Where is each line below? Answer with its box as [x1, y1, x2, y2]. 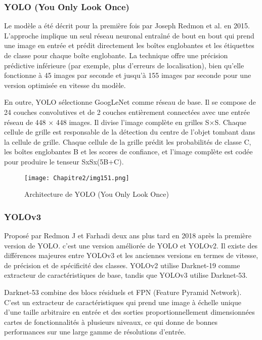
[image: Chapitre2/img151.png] [24, 174, 129, 182]
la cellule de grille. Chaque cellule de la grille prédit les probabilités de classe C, [4, 136, 251, 147]
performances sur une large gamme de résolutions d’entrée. [4, 326, 186, 337]
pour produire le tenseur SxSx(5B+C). [4, 156, 124, 166]
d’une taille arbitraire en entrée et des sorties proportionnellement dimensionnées [4, 307, 255, 317]
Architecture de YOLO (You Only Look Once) [24, 189, 169, 199]
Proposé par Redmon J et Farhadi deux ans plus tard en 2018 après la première [4, 230, 252, 240]
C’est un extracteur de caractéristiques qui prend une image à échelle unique [4, 296, 242, 307]
